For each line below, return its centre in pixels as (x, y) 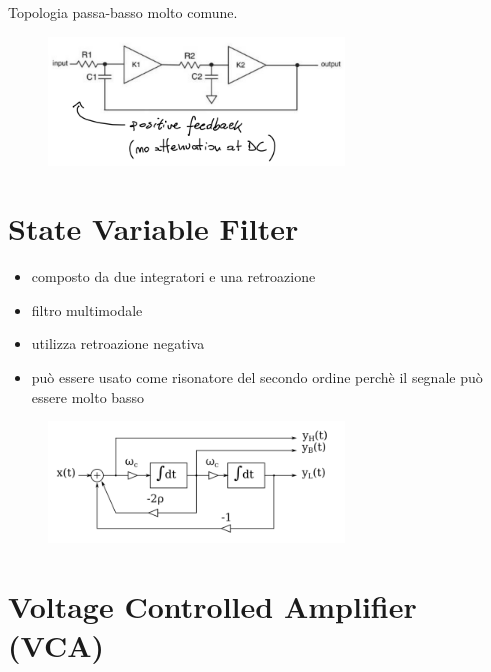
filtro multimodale (87, 309)
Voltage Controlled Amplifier (212, 605)
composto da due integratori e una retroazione (173, 276)
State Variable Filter (153, 228)
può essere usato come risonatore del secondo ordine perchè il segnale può (257, 377)
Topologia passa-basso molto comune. (123, 12)
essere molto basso (88, 396)
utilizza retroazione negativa (118, 343)
